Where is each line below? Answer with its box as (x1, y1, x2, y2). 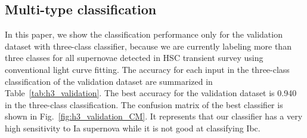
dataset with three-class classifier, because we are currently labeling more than (5, 39, 292, 52)
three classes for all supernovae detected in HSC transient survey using (5, 51, 263, 64)
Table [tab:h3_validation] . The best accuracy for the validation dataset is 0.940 (5, 87, 297, 99)
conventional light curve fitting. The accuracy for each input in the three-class (5, 63, 290, 75)
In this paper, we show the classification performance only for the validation (5, 28, 283, 41)
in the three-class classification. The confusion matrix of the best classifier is (5, 98, 283, 111)
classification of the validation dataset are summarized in (5, 75, 213, 87)
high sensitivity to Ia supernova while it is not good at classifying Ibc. (5, 121, 261, 134)
